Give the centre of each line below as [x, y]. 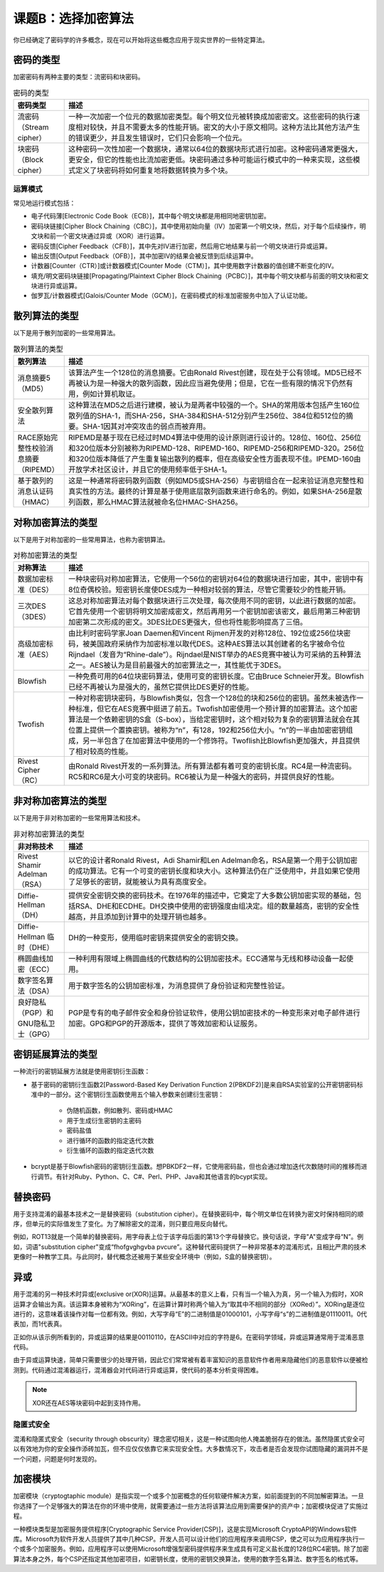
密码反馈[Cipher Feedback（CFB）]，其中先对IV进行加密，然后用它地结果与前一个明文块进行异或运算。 [181, 246]
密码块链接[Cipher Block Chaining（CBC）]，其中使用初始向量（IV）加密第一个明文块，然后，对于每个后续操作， [195, 226]
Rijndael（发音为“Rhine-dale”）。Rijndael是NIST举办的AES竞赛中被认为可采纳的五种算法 [215, 654]
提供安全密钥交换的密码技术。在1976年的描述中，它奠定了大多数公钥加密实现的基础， [211, 895]
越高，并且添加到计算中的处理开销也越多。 [139, 916]
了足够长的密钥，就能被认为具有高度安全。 [139, 881]
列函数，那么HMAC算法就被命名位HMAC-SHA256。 [155, 502]
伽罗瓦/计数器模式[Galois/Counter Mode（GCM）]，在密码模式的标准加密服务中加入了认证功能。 [171, 296]
